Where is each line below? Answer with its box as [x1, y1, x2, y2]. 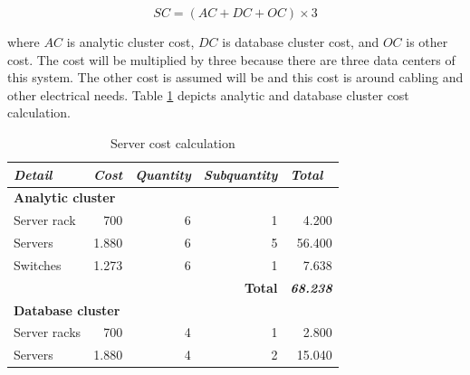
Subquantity [203, 164, 278, 183]
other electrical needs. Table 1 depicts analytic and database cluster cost [7, 85, 409, 104]
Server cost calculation [110, 133, 235, 152]
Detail [14, 164, 53, 183]
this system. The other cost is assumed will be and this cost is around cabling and [7, 68, 464, 87]
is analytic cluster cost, [66, 33, 195, 51]
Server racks [14, 323, 82, 342]
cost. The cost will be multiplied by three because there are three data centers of [7, 50, 456, 69]
